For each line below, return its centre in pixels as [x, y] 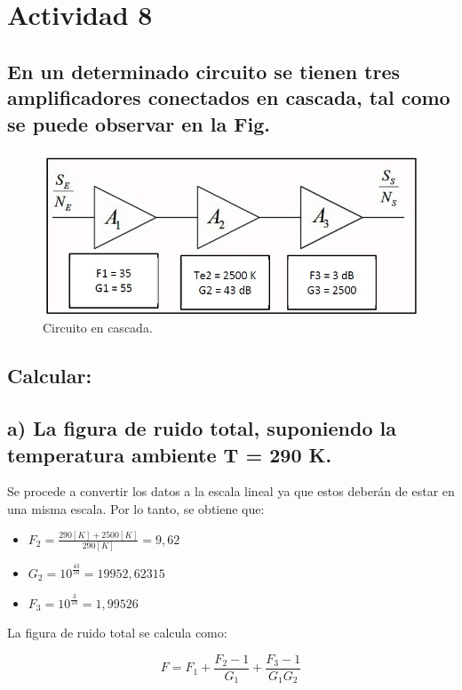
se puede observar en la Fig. [139, 123]
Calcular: [50, 376]
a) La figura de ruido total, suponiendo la [202, 428]
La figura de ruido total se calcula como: [117, 633]
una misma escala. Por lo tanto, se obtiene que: [136, 508]
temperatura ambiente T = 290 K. [170, 454]
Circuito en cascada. [98, 328]
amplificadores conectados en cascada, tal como [229, 97]
